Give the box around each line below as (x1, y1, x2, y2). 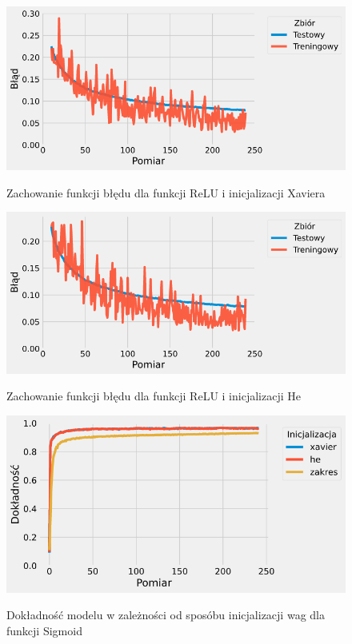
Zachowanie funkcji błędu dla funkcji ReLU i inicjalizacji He (6, 388, 301, 404)
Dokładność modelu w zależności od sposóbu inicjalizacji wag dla (6, 606, 325, 623)
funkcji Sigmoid (6, 622, 82, 639)
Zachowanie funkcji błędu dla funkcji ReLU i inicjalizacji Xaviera (6, 184, 326, 201)
